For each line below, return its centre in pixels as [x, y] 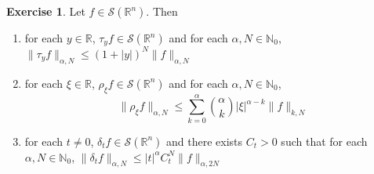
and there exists [205, 141]
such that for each [324, 141]
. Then [162, 11]
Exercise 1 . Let [46, 11]
